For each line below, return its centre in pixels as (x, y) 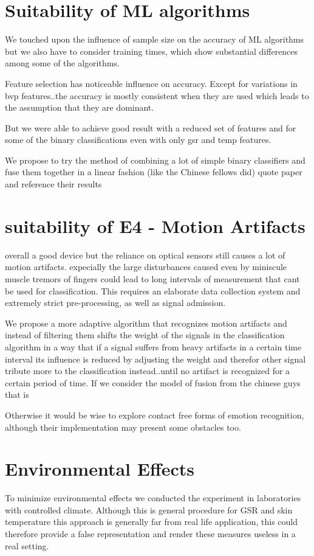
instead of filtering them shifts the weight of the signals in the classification (145, 335)
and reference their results (53, 184)
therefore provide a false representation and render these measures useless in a (150, 533)
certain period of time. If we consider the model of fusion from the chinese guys (153, 382)
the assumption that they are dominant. (80, 107)
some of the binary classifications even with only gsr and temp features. (138, 140)
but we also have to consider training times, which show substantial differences (152, 51)
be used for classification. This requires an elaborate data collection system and (153, 290)
